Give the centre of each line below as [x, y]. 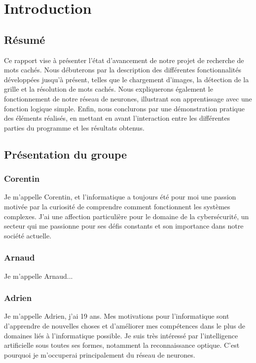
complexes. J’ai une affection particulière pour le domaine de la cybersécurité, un [127, 216]
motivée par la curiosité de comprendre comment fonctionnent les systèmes [117, 206]
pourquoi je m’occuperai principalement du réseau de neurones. [100, 354]
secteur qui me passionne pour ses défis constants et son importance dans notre [124, 226]
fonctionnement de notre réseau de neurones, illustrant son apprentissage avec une [128, 98]
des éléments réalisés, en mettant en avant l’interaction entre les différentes [117, 118]
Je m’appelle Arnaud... [38, 276]
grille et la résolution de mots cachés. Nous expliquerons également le [109, 89]
